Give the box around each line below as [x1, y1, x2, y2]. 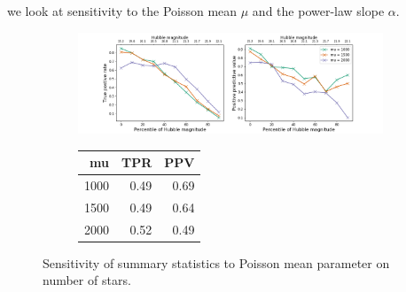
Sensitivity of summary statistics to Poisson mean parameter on [43, 253, 390, 272]
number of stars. [43, 271, 131, 289]
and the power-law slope [252, 2, 385, 19]
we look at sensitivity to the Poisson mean [7, 2, 238, 19]
